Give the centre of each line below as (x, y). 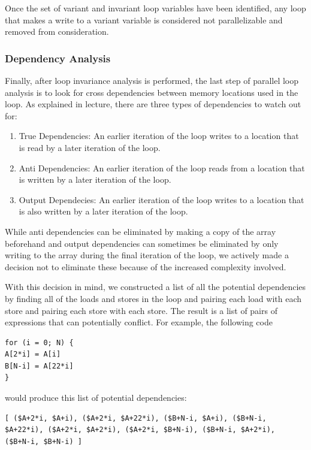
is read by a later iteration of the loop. (90, 147)
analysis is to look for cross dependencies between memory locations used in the (152, 92)
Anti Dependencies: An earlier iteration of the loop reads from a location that (162, 167)
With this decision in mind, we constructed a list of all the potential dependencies (155, 287)
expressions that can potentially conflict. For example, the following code (139, 322)
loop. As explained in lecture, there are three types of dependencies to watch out (153, 104)
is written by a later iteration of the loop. (95, 179)
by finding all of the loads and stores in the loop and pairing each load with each (153, 298)
